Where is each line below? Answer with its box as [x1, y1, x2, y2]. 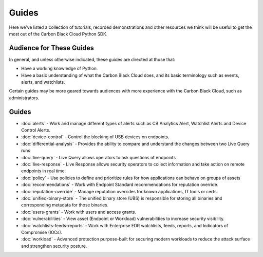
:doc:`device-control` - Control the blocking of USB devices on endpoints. [21, 134, 169, 140]
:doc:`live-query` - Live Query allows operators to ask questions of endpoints [21, 154, 176, 160]
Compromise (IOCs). [21, 229, 63, 235]
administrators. [9, 95, 39, 101]
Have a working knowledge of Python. [21, 66, 98, 72]
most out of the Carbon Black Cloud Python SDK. [9, 31, 108, 37]
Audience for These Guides [9, 44, 94, 52]
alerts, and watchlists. [21, 79, 65, 85]
